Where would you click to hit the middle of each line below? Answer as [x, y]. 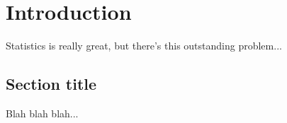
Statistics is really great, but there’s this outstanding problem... [144, 46]
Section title [51, 84]
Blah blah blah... [42, 113]
